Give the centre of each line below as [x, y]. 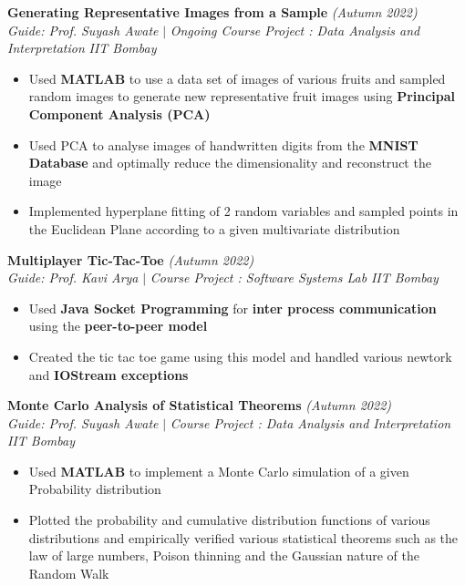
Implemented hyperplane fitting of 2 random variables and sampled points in [243, 211]
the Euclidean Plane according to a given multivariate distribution [214, 228]
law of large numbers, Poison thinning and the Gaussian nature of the [224, 555]
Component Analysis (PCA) [119, 113]
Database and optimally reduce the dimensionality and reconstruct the [230, 163]
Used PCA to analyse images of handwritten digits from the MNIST [223, 144]
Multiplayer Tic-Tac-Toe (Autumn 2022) [131, 259]
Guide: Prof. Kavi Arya [73, 278]
